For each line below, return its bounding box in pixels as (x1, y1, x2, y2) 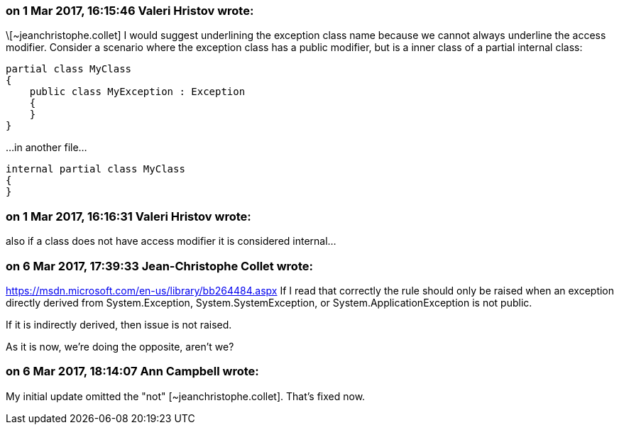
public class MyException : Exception (29, 86, 246, 98)
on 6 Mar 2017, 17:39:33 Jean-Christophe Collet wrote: (6, 258, 313, 273)
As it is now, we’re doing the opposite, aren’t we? (6, 340, 234, 353)
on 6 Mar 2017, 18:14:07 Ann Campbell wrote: (6, 364, 259, 379)
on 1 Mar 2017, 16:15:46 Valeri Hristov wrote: (6, 4, 254, 18)
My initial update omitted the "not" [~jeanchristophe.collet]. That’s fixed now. (6, 390, 366, 402)
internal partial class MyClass (6, 163, 185, 175)
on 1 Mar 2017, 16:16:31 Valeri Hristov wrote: (6, 209, 251, 224)
